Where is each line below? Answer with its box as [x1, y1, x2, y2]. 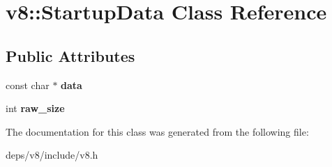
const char [6, 77, 50, 92]
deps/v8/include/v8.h [6, 148, 98, 162]
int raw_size [6, 101, 65, 116]
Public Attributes [6, 45, 135, 66]
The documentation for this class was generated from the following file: [6, 124, 309, 138]
